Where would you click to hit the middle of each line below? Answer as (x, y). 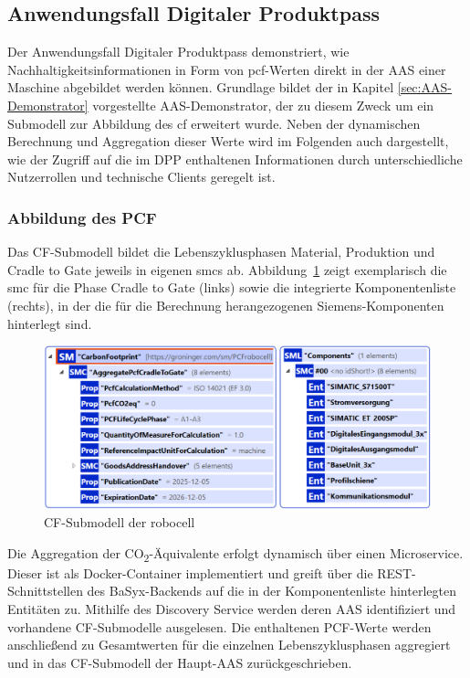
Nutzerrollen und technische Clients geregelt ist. (141, 177)
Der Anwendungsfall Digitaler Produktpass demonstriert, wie (178, 52)
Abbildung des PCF (82, 217)
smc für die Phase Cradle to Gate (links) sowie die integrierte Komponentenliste (232, 287)
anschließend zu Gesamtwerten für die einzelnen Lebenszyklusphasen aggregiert (229, 645)
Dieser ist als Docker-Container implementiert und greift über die (190, 572)
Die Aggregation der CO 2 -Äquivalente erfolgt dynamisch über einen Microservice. (235, 554)
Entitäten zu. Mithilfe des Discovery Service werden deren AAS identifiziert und (232, 608)
